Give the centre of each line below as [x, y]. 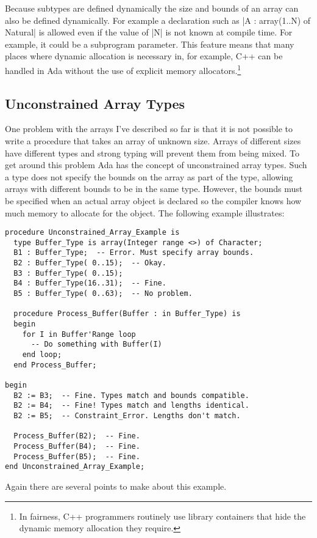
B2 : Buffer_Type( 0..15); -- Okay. [90, 263]
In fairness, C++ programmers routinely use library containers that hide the [162, 516]
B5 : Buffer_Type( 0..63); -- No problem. [103, 294]
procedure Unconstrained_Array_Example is [92, 233]
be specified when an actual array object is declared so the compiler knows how [153, 200]
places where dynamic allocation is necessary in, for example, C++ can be [144, 56]
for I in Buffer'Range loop [79, 334]
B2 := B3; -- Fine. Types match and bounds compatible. [131, 395]
